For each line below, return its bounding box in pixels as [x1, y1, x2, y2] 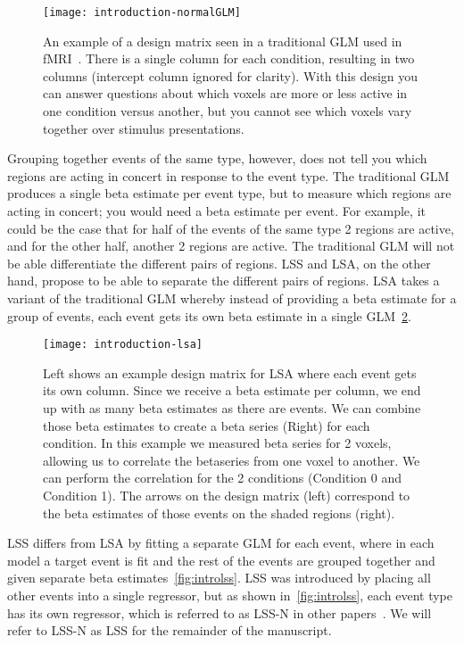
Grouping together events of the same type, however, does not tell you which [7, 149, 427, 168]
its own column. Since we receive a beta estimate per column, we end [43, 381, 421, 400]
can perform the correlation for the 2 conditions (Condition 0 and [43, 468, 402, 487]
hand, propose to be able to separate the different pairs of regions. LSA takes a [7, 271, 440, 290]
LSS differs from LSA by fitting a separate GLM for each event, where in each [7, 533, 435, 552]
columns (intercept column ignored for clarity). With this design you [43, 66, 418, 85]
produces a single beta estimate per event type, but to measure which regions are [7, 184, 452, 203]
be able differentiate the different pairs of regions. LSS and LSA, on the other [7, 253, 431, 272]
